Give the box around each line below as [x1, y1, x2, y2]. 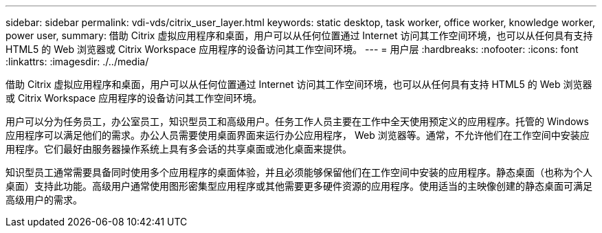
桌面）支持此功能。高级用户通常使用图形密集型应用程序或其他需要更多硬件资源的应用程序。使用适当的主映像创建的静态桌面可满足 [5, 180, 592, 192]
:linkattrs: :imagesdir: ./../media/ [5, 56, 149, 67]
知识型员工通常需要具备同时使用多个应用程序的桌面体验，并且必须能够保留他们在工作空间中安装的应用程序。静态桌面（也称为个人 [5, 166, 592, 178]
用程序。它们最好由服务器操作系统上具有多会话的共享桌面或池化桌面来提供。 [5, 143, 352, 155]
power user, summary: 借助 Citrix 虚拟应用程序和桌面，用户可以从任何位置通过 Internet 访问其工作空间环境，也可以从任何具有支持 [5, 30, 593, 41]
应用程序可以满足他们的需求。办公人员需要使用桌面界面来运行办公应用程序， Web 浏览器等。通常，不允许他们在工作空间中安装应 [5, 129, 590, 141]
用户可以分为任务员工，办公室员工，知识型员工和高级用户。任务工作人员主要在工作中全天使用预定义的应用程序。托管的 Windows [5, 115, 589, 127]
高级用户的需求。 [5, 194, 82, 206]
